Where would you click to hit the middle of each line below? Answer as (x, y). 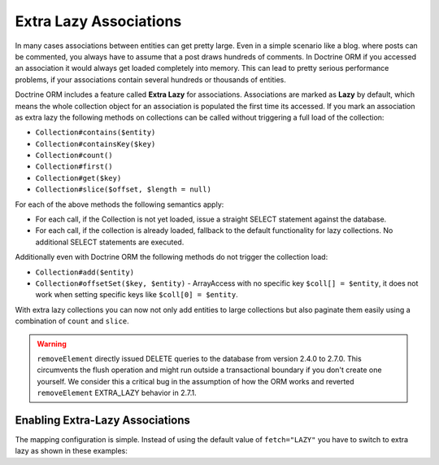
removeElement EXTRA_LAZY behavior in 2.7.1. (117, 393)
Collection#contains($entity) (96, 133)
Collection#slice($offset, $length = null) (123, 190)
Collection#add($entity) (85, 272)
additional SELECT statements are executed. (110, 242)
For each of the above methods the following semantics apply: (120, 204)
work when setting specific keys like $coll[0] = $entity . (137, 295)
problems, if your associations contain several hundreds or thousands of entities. (150, 79)
